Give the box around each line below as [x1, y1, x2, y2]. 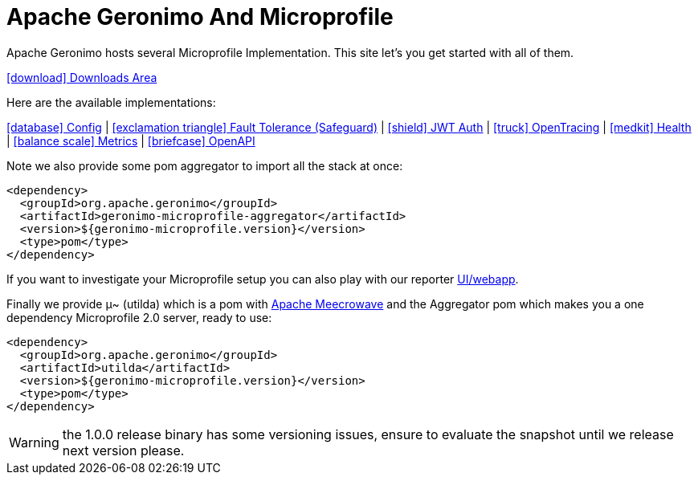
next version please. [62, 442, 185, 459]
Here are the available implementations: [6, 95, 216, 109]
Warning [9, 434, 59, 450]
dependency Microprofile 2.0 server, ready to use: [6, 310, 272, 324]
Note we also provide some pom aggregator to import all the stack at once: [6, 158, 403, 173]
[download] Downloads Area [6, 70, 157, 84]
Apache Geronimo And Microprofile [6, 3, 394, 31]
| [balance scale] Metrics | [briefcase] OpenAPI [6, 133, 255, 148]
